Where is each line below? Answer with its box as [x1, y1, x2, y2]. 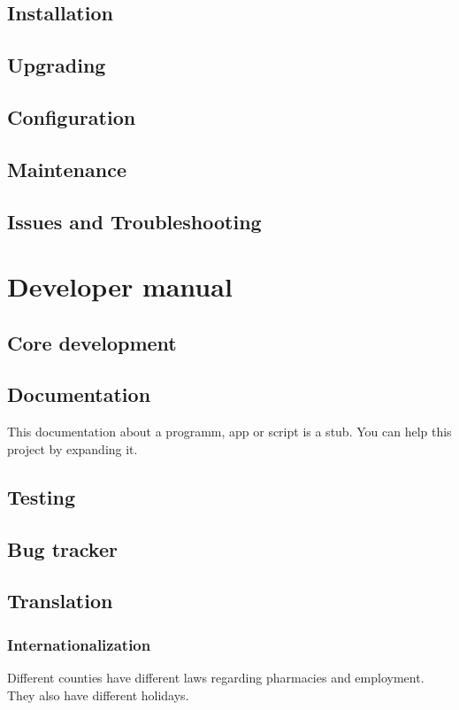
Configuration [7, 103, 136, 130]
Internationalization [7, 633, 151, 655]
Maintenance [7, 155, 126, 182]
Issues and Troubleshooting [7, 207, 262, 235]
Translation [7, 587, 113, 614]
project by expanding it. [7, 439, 138, 458]
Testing [7, 482, 75, 510]
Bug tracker [7, 535, 118, 562]
